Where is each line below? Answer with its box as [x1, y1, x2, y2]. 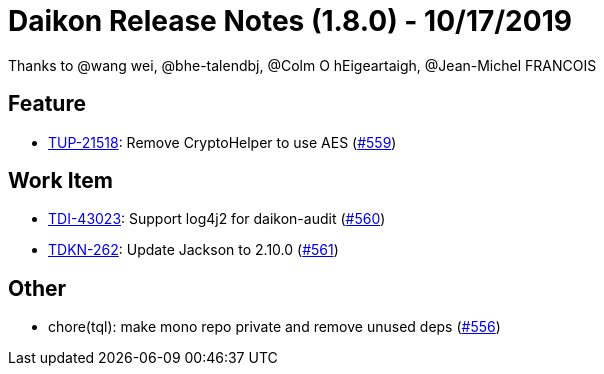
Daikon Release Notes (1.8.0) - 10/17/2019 [8, 4, 572, 38]
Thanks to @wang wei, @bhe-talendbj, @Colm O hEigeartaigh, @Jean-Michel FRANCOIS [8, 56, 597, 74]
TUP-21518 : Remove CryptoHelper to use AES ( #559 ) [48, 133, 397, 151]
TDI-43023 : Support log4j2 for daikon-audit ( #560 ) [48, 210, 386, 228]
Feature [8, 91, 86, 117]
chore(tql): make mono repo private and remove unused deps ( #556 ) [48, 318, 501, 336]
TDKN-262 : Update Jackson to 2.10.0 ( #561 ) [48, 241, 339, 259]
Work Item [8, 168, 114, 194]
